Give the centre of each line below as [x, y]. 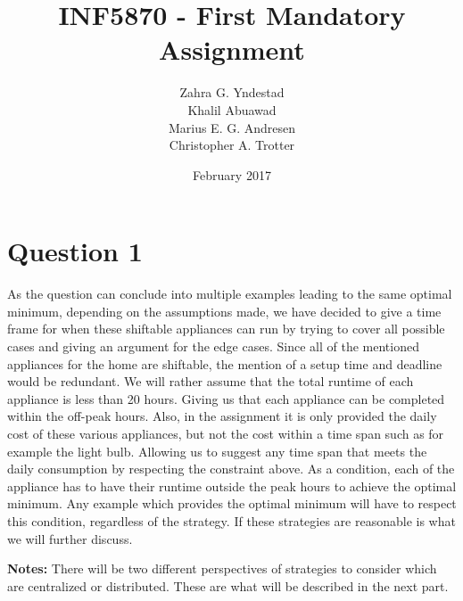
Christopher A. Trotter [232, 145]
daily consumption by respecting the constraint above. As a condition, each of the [231, 469]
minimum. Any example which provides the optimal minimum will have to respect [232, 503]
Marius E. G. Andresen [232, 127]
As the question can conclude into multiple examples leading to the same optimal [230, 294]
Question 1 [75, 251]
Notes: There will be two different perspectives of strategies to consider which [222, 568]
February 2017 [232, 174]
